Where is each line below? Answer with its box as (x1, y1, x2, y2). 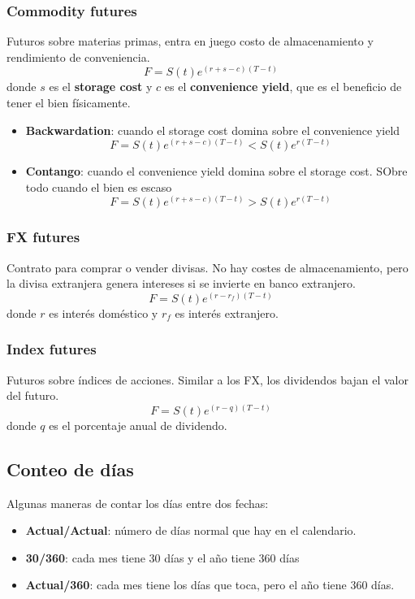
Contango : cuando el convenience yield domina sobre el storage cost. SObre (25, 163, 408, 180)
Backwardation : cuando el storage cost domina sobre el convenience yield (25, 121, 400, 138)
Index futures (6, 339, 97, 359)
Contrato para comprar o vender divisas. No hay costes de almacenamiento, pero (6, 258, 409, 276)
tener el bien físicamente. (6, 94, 131, 111)
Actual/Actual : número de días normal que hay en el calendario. (25, 522, 357, 539)
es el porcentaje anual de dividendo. (49, 416, 227, 433)
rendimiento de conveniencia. (6, 48, 150, 65)
